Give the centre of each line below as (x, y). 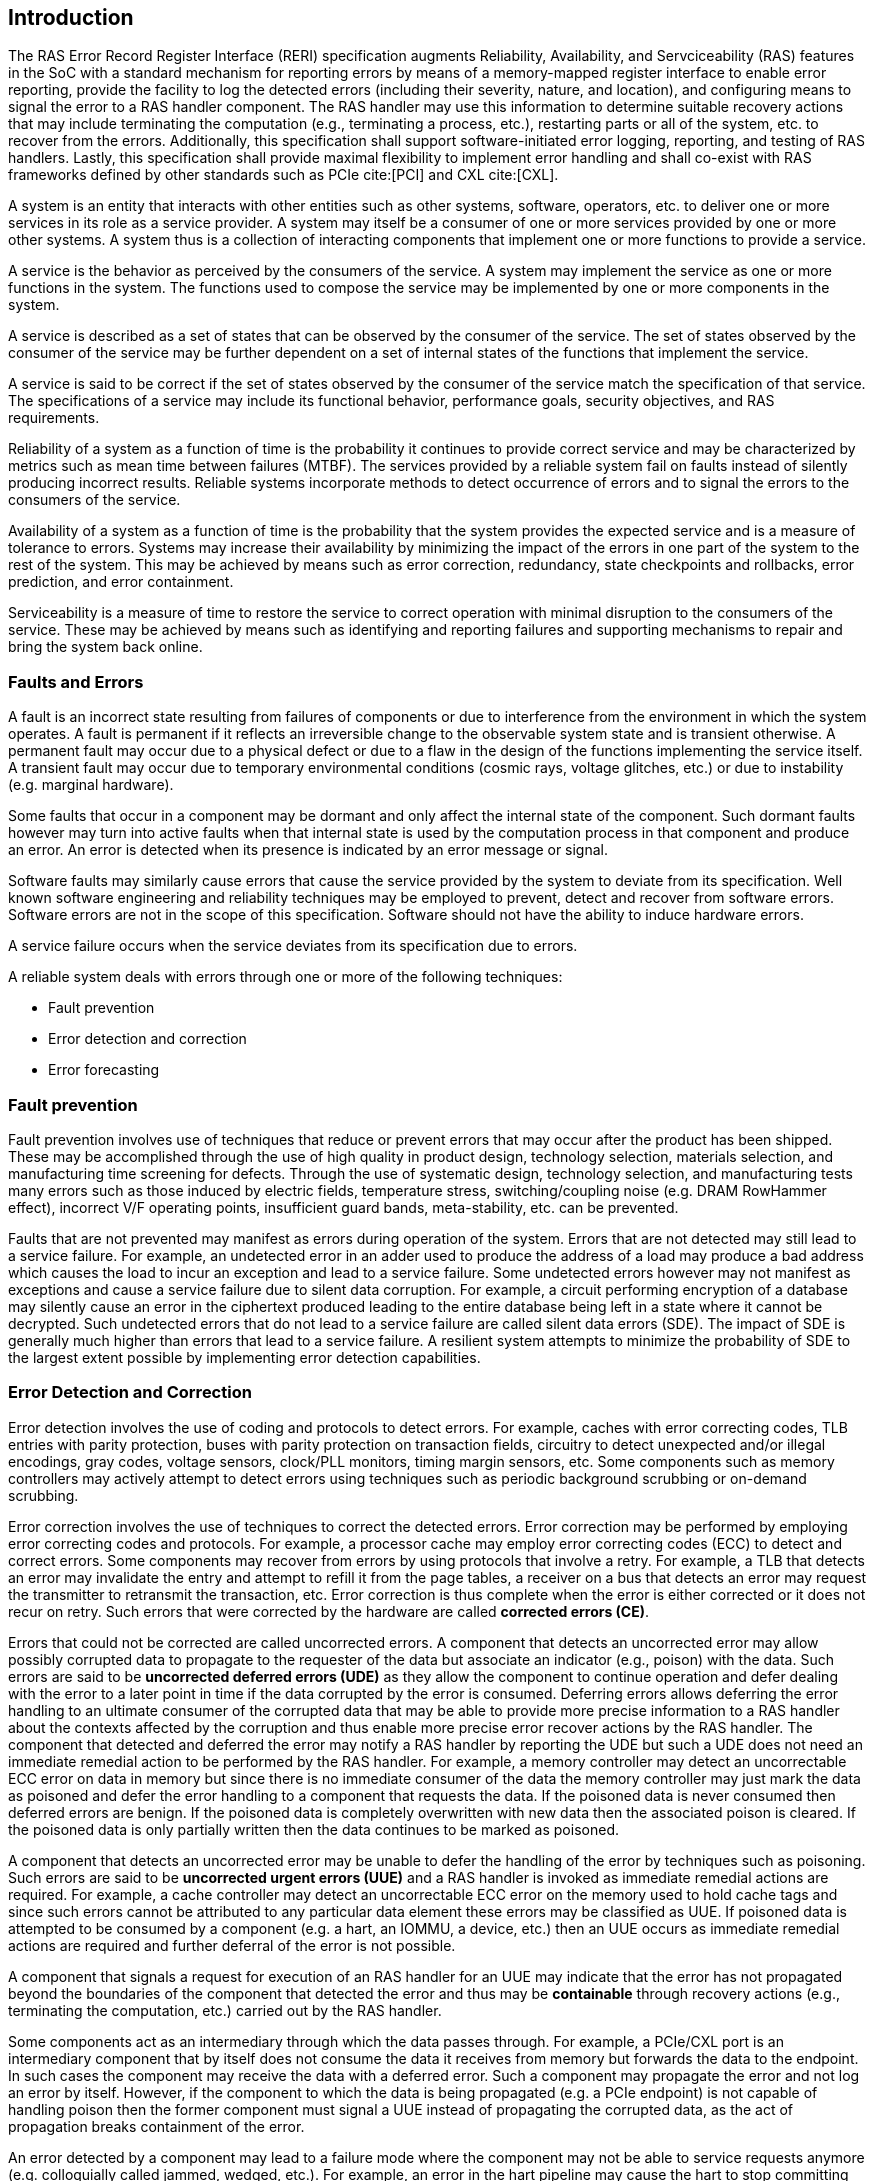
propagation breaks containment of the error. (156, 2126)
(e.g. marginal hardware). (91, 785)
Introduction (71, 17)
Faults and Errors (76, 681)
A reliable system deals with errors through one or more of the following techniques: (285, 977)
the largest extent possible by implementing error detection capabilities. (244, 1357)
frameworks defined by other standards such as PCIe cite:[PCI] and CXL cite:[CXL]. (283, 175)
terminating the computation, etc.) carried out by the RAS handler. (225, 2010)
